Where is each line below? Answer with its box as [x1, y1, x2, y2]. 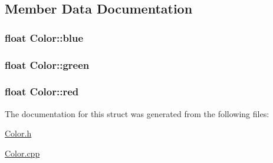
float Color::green [5, 57, 90, 72]
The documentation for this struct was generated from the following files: [5, 107, 269, 119]
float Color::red [5, 84, 79, 99]
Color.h [5, 127, 32, 139]
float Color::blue [5, 30, 84, 45]
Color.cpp [5, 147, 40, 159]
